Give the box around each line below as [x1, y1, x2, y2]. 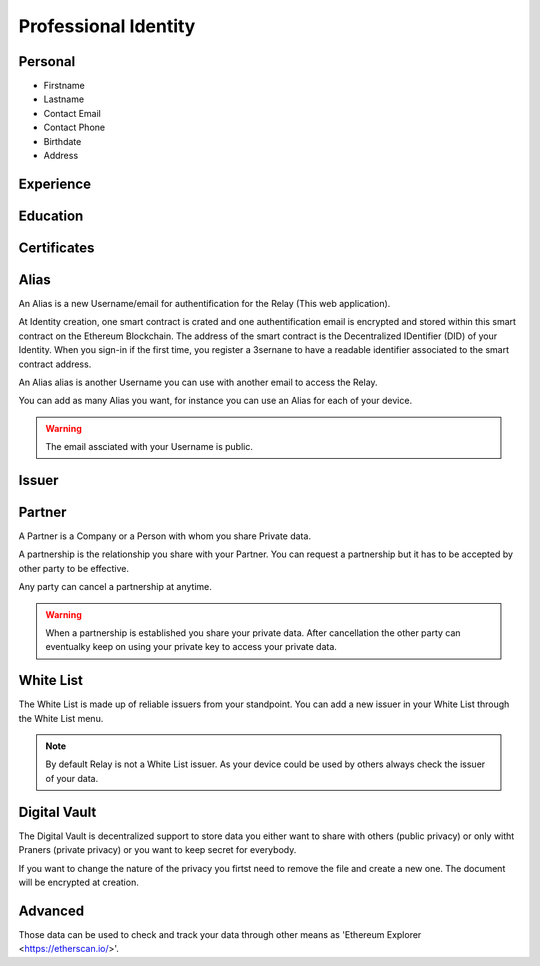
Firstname [43, 80, 85, 92]
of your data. [45, 772, 99, 784]
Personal [18, 53, 76, 70]
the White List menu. [18, 712, 104, 724]
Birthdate [43, 135, 82, 147]
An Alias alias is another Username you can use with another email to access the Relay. [18, 376, 379, 388]
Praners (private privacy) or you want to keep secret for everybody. [18, 844, 297, 856]
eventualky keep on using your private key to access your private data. [45, 641, 337, 653]
